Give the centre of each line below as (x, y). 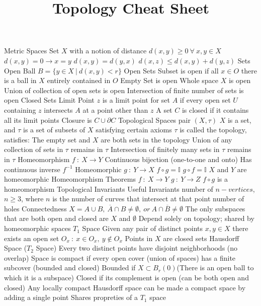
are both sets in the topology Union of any (166, 139)
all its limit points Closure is (48, 120)
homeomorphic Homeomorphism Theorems (70, 179)
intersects (58, 109)
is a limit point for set (136, 100)
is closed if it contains (215, 109)
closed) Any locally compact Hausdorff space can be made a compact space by (125, 287)
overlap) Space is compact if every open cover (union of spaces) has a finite (120, 257)
